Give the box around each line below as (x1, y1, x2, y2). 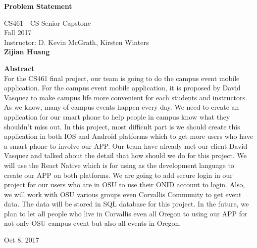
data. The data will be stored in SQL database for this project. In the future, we (4, 199, 249, 209)
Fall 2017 (4, 27, 32, 38)
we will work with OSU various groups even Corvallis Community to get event (4, 189, 242, 199)
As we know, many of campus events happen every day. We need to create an (4, 102, 239, 112)
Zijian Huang (4, 46, 50, 57)
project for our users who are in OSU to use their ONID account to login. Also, (4, 179, 245, 190)
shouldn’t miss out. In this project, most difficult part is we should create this (4, 121, 240, 131)
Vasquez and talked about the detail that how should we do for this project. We (4, 150, 247, 161)
